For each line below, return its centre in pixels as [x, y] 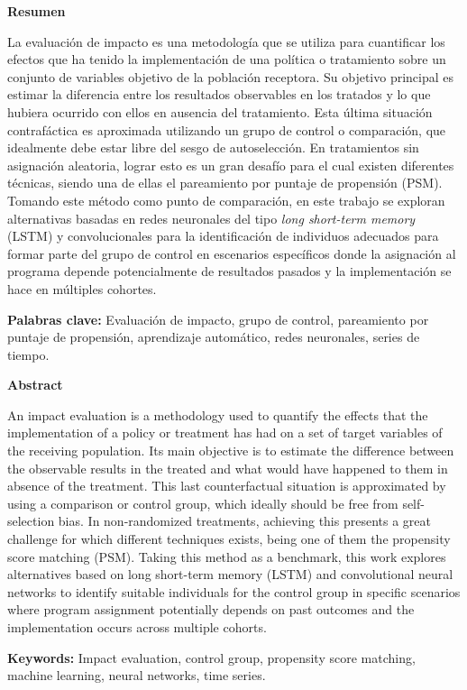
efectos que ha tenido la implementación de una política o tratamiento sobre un [227, 59]
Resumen [37, 11]
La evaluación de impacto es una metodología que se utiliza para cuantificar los [226, 41]
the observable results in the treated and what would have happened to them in [228, 468]
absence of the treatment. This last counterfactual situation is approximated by [227, 486]
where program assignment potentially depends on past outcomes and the [211, 609]
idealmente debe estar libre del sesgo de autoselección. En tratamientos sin [213, 147]
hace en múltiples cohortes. [82, 288]
